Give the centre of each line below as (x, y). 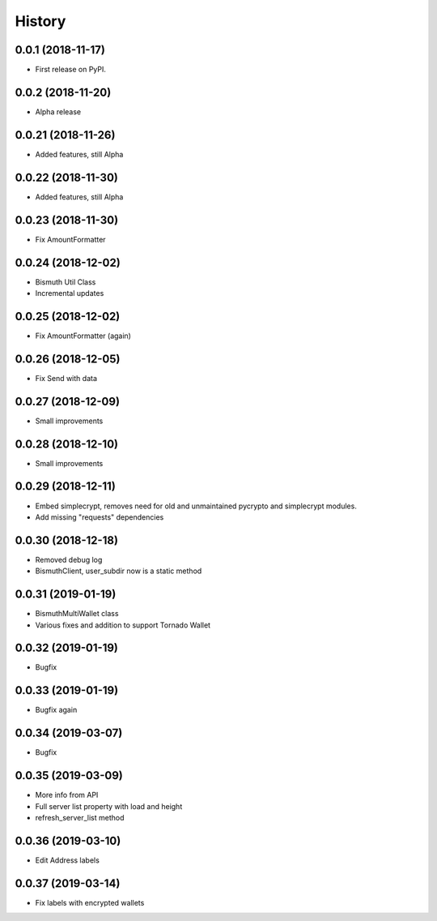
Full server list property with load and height (109, 806)
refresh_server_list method (80, 817)
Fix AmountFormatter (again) (83, 336)
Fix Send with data (66, 378)
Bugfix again (56, 710)
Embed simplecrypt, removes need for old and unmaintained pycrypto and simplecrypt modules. (196, 506)
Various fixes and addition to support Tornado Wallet (123, 625)
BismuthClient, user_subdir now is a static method (119, 571)
